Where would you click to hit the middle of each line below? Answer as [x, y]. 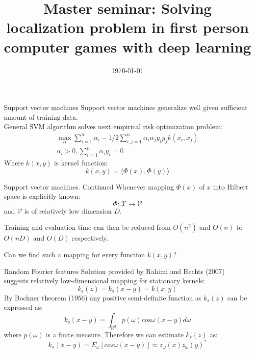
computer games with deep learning [127, 46]
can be [237, 297]
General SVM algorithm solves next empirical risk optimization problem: [114, 126]
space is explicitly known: [42, 196]
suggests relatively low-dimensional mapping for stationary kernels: [104, 281]
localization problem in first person [127, 27]
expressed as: [24, 307]
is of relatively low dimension [68, 210]
